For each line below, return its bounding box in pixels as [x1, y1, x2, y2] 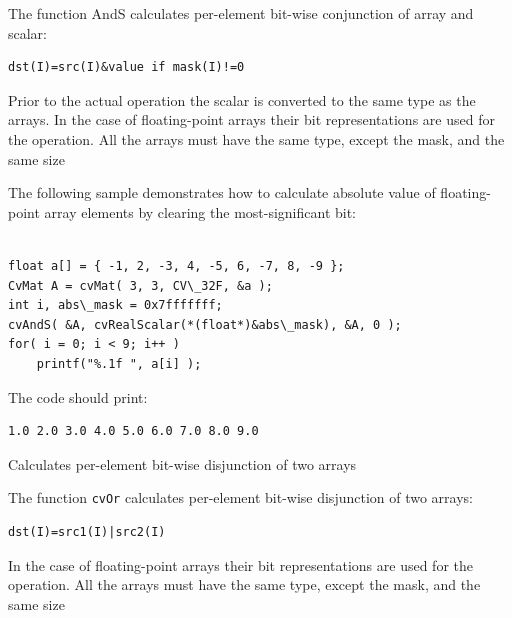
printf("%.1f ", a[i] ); [36, 356, 202, 371]
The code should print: [8, 386, 148, 407]
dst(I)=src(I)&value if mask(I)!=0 [8, 60, 245, 75]
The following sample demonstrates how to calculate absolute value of [8, 182, 436, 203]
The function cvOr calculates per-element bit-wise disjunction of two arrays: [8, 487, 473, 508]
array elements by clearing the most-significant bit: [44, 201, 357, 222]
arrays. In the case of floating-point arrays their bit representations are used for [8, 109, 495, 130]
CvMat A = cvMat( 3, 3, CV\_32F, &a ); [8, 278, 273, 293]
